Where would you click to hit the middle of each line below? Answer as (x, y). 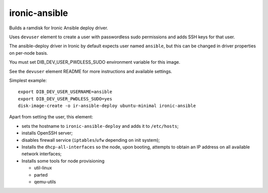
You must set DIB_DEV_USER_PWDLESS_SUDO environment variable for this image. (95, 62)
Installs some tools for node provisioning (63, 161)
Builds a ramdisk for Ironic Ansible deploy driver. (59, 28)
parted (41, 175)
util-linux (43, 168)
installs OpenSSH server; (47, 133)
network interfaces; (42, 154)
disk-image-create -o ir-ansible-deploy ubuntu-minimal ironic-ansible (107, 106)
